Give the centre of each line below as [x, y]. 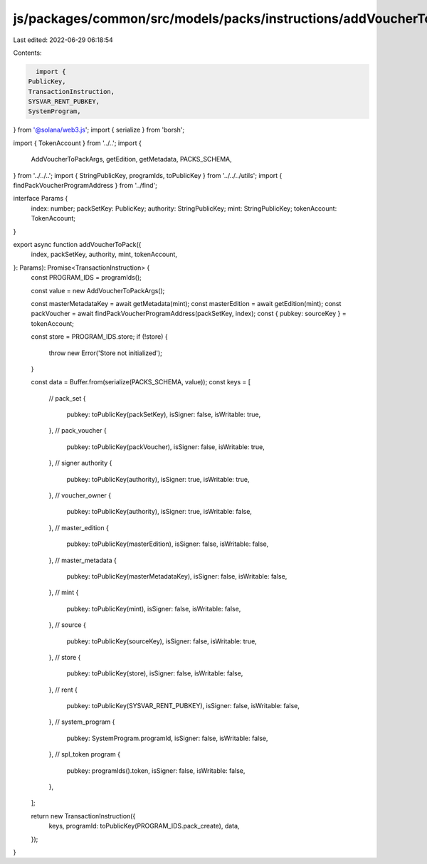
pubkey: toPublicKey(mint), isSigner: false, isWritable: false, [154, 609]
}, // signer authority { [80, 463]
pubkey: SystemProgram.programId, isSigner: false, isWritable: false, [167, 738]
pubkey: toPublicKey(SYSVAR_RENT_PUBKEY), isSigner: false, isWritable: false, [183, 706]
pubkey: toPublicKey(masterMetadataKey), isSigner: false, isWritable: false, [177, 576]
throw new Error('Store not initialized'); [106, 353]
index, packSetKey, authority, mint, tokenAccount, [104, 254]
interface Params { [41, 199]
